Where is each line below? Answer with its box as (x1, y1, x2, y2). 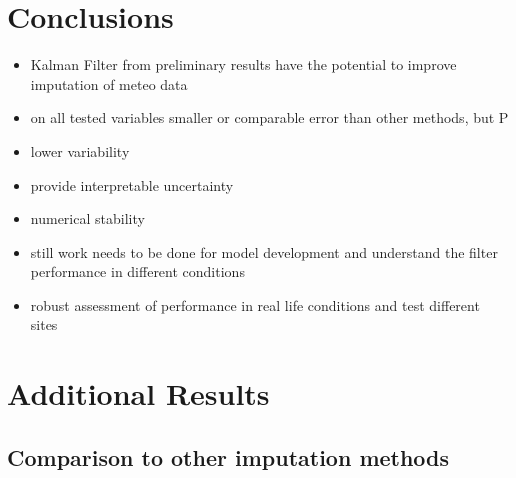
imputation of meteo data (30, 73, 188, 94)
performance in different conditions (30, 261, 245, 282)
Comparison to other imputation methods (7, 441, 450, 472)
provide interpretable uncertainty (30, 174, 234, 195)
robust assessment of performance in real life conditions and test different (30, 294, 480, 315)
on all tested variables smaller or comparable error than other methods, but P (30, 107, 509, 128)
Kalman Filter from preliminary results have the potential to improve (30, 54, 457, 75)
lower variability (30, 140, 130, 161)
